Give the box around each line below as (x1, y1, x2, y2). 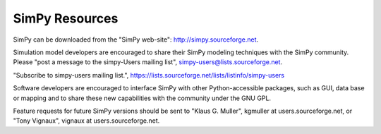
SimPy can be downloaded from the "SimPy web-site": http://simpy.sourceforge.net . (13, 35, 259, 44)
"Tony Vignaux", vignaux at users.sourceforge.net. (13, 116, 160, 125)
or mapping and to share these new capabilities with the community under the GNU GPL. (13, 94, 272, 102)
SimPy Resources (13, 11, 119, 26)
